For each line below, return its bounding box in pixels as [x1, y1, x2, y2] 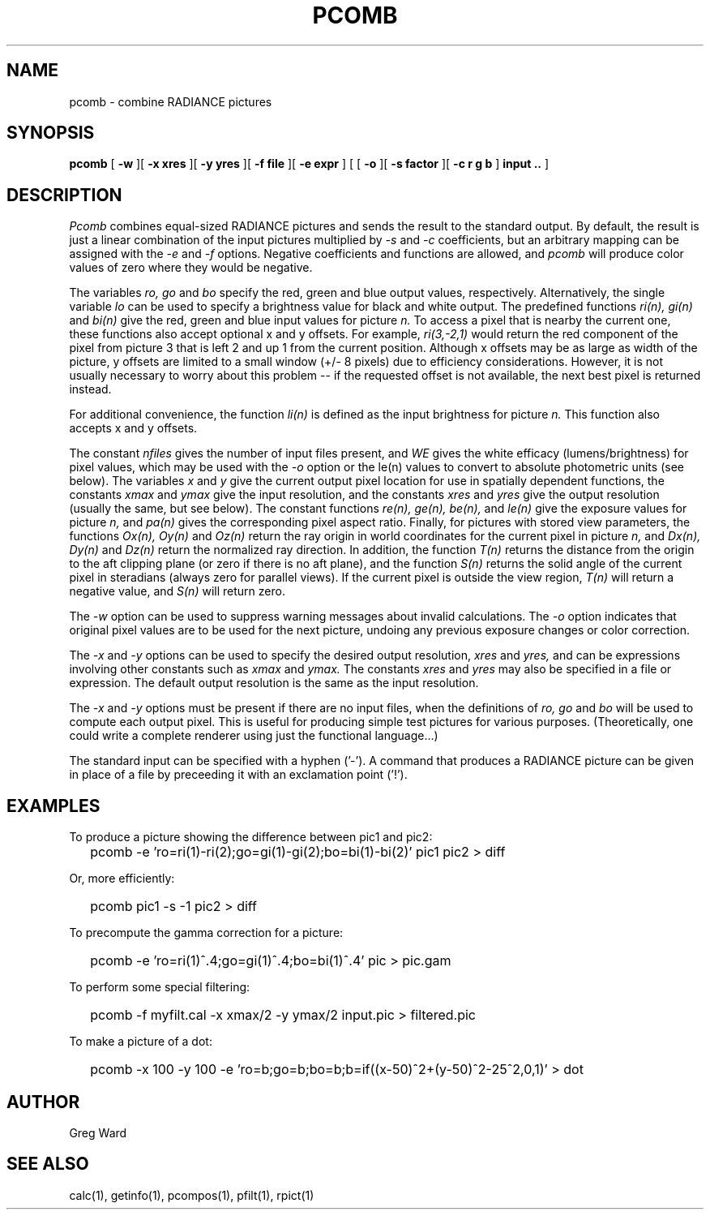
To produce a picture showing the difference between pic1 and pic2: [69, 830, 433, 844]
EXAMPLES [6, 795, 101, 816]
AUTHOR [6, 1091, 80, 1112]
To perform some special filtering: [69, 980, 250, 995]
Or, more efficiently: [69, 871, 175, 886]
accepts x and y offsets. [69, 421, 198, 436]
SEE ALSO [6, 1154, 89, 1175]
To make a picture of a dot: [69, 1034, 212, 1049]
